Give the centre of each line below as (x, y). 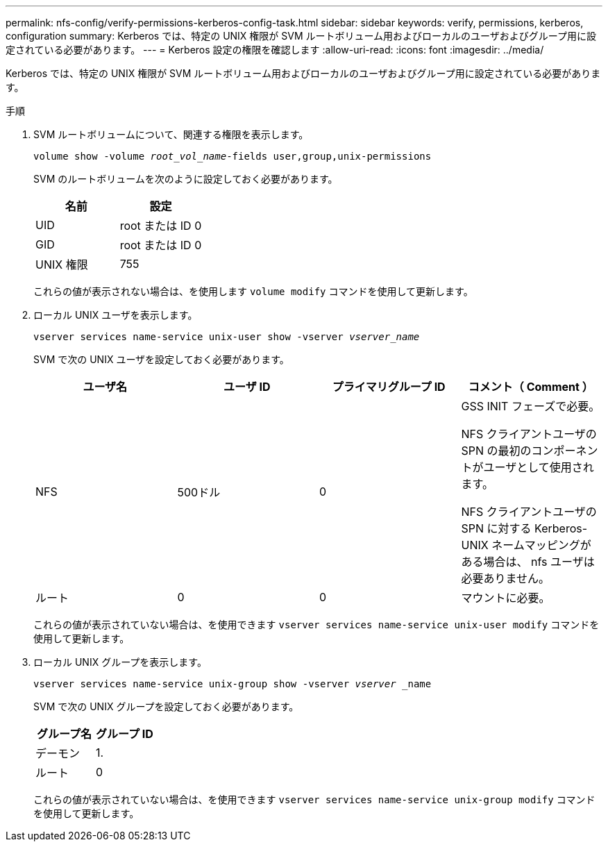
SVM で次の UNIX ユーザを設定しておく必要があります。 (161, 359)
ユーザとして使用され (539, 467)
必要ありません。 (506, 578)
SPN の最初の (496, 451)
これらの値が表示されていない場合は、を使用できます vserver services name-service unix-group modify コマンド (314, 799)
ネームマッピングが (541, 545)
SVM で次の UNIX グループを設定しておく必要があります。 (166, 706)
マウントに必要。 (506, 598)
